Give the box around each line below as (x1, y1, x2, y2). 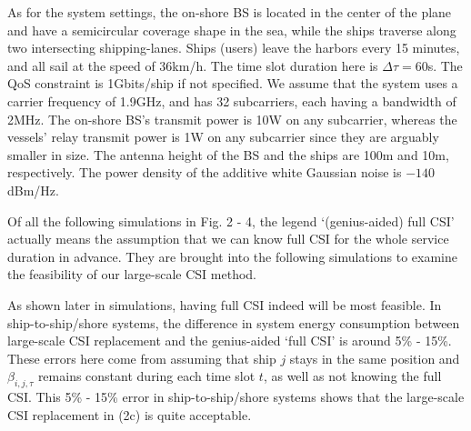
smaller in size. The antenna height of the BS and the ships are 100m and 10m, (7, 145, 449, 164)
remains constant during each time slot (37, 366, 256, 386)
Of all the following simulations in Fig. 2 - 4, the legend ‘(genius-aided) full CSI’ (7, 211, 455, 230)
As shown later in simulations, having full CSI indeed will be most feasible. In (7, 295, 442, 314)
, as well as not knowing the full (263, 366, 442, 386)
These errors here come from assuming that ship (7, 348, 276, 367)
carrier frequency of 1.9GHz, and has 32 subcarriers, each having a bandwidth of (7, 91, 456, 110)
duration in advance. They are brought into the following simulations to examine (7, 246, 457, 266)
